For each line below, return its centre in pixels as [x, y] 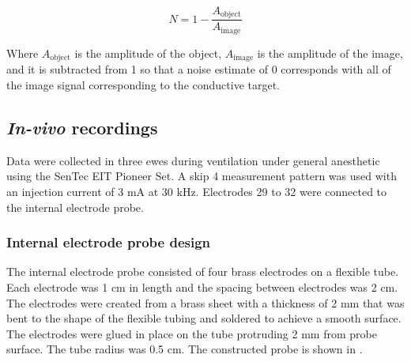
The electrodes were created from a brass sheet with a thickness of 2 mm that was [205, 302]
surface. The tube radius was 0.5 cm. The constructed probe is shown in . [185, 349]
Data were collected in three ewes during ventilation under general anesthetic [193, 160]
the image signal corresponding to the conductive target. [143, 84]
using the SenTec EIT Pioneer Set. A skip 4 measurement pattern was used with [202, 176]
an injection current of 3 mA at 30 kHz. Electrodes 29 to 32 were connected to [197, 191]
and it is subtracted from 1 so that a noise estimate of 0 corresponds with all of [199, 69]
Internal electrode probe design [109, 242]
